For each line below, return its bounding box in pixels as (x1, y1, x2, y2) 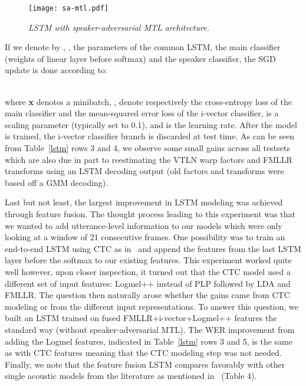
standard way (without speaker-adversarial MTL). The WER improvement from (5, 323, 295, 335)
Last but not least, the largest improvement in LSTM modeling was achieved (5, 196, 283, 208)
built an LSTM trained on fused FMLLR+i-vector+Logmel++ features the (5, 312, 277, 324)
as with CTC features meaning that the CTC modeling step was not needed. (5, 346, 282, 359)
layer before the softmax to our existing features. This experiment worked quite (5, 254, 292, 266)
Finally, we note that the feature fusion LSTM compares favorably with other (5, 358, 285, 370)
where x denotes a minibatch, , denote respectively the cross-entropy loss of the (5, 95, 292, 107)
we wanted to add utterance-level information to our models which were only (5, 219, 282, 231)
